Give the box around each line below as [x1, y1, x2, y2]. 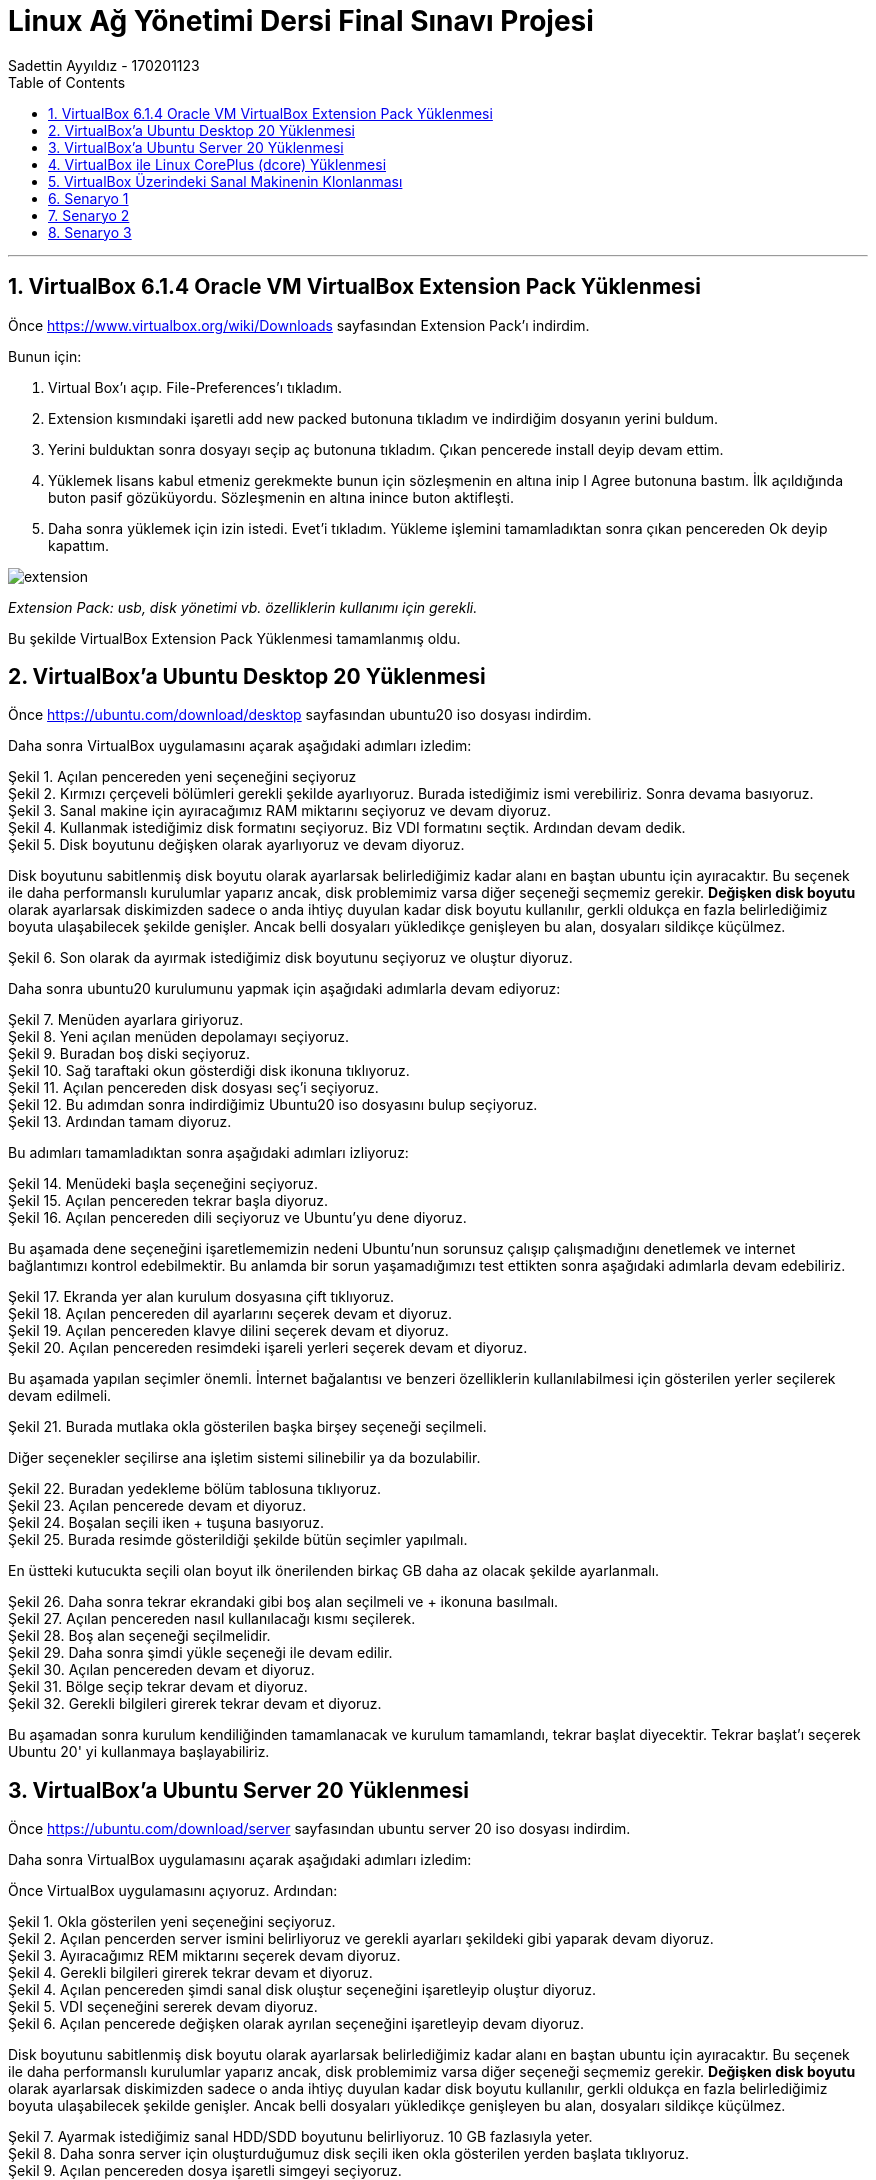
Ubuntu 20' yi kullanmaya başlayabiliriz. [8, 1743, 270, 1761]
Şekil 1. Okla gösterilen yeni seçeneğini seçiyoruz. [8, 1913, 336, 1931]
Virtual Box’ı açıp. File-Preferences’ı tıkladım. [48, 378, 343, 396]
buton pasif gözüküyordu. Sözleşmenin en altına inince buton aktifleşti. [48, 488, 514, 506]
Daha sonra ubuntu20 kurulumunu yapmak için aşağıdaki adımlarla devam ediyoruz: [8, 980, 561, 998]
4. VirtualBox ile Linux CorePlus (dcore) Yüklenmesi [48, 155, 387, 173]
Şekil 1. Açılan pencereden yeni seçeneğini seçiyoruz [8, 768, 357, 786]
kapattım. [48, 536, 109, 554]
